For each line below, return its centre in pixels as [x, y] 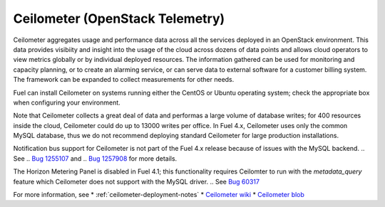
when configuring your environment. [67, 102]
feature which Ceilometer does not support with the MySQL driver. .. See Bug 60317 [137, 181]
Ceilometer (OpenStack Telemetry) [119, 18]
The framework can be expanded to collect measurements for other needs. [124, 80]
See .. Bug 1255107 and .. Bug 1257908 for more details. [95, 158]
